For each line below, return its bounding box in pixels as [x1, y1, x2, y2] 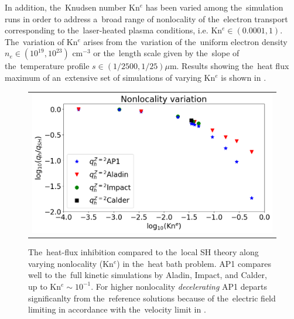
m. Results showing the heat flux [169, 60, 289, 72]
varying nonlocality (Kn [28, 257, 114, 269]
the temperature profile [5, 60, 90, 72]
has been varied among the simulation [145, 1, 283, 13]
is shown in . [221, 71, 266, 83]
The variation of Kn [5, 35, 78, 47]
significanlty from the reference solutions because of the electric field [28, 291, 276, 304]
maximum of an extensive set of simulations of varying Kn [5, 71, 216, 83]
